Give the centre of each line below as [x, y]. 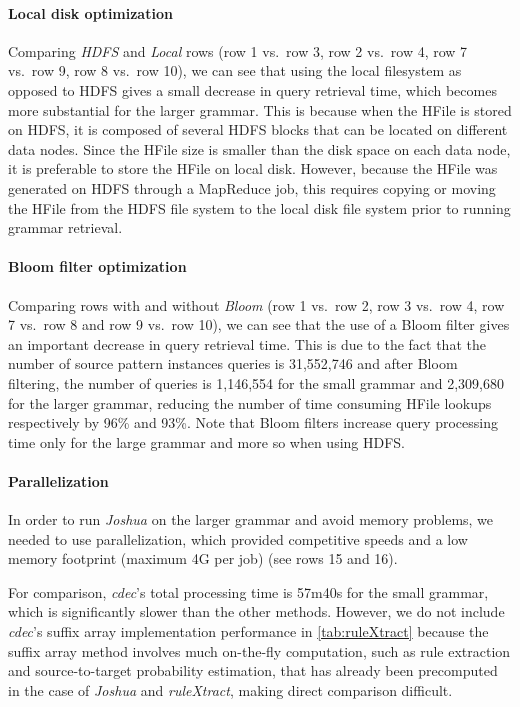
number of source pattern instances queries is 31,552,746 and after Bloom [233, 363]
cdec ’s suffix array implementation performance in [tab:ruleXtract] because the [248, 631]
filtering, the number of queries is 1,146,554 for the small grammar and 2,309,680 [256, 382]
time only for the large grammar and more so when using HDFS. [207, 441]
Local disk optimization [90, 12]
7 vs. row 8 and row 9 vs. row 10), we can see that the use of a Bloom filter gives [259, 324]
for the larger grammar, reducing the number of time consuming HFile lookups [250, 402]
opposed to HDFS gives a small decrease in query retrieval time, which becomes [252, 89]
